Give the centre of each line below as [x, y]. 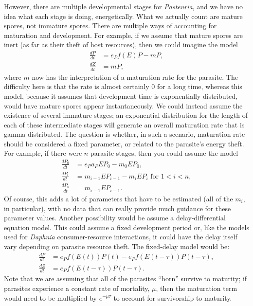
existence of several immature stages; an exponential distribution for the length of [126, 115]
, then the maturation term [197, 288]
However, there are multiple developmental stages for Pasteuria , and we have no [124, 6]
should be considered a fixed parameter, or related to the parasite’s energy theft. [124, 143]
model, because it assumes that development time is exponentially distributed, [121, 96]
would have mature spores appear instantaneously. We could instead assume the [123, 105]
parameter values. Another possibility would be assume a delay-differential [115, 218]
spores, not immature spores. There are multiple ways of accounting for [110, 26]
